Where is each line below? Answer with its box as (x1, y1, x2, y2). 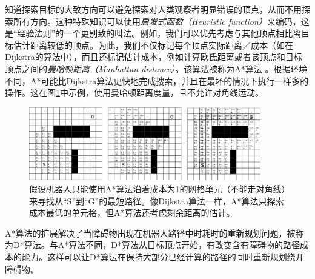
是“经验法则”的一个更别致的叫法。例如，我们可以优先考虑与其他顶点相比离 (5, 27, 302, 39)
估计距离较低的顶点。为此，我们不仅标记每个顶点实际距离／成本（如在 (13, 38, 293, 51)
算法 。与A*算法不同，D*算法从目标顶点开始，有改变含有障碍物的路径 (24, 238, 300, 251)
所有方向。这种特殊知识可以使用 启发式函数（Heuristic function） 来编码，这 (13, 15, 310, 27)
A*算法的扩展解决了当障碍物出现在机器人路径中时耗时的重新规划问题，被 (5, 226, 296, 239)
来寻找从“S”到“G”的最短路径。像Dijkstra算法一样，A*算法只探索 (29, 194, 284, 207)
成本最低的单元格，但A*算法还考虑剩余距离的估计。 (29, 206, 235, 219)
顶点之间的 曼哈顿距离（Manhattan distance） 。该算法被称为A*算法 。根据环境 (5, 62, 308, 75)
